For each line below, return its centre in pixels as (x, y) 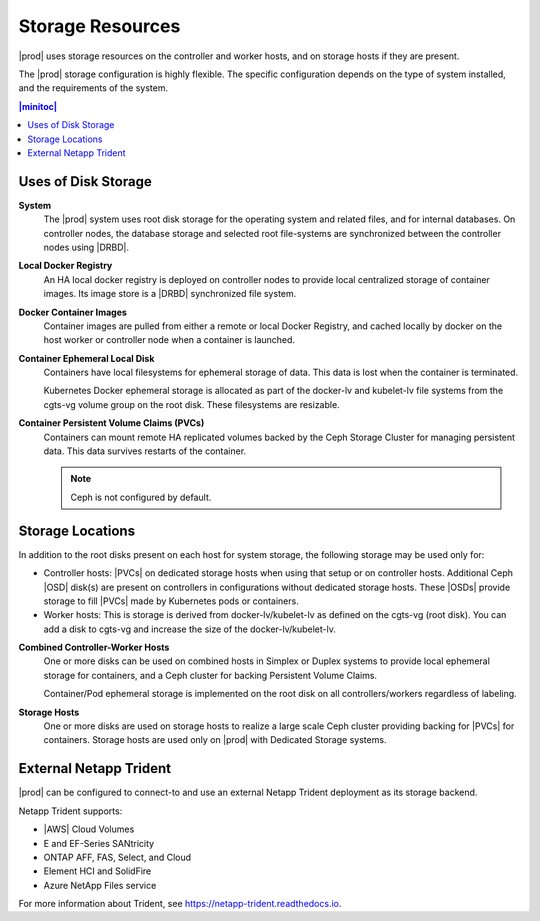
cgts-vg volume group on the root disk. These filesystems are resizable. (191, 404)
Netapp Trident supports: (70, 811)
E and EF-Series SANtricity (99, 843)
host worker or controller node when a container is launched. (169, 340)
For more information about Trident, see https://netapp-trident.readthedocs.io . (180, 904)
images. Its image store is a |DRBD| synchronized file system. (170, 294)
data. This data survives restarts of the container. (145, 451)
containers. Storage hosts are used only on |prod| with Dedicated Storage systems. (215, 740)
